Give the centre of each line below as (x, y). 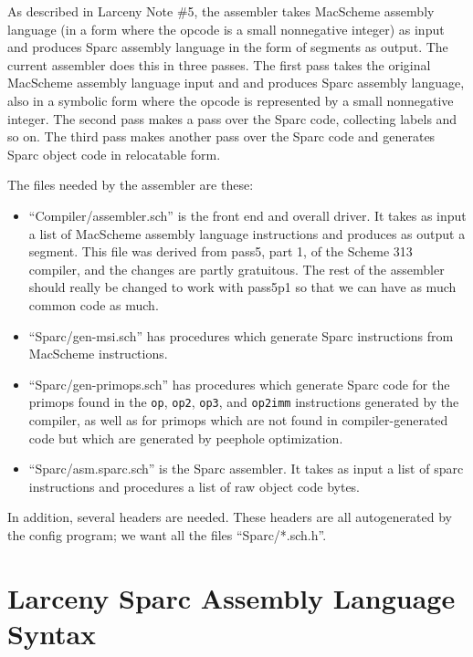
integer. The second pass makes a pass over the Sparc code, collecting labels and (232, 118)
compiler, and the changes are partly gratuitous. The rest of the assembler (236, 269)
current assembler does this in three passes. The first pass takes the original (219, 64)
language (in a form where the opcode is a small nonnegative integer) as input (226, 29)
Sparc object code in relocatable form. (114, 154)
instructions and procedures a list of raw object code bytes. (194, 486)
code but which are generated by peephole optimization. (186, 438)
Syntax (52, 633)
